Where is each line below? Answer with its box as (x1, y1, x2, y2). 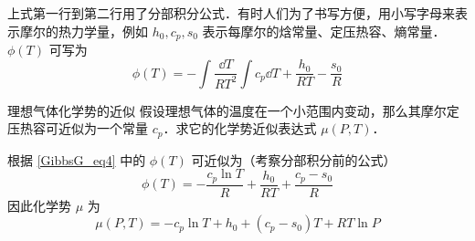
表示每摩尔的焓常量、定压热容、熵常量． (202, 21, 446, 40)
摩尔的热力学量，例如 (19, 21, 148, 40)
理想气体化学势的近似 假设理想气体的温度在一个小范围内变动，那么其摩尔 (7, 100, 447, 120)
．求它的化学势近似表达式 (163, 119, 317, 138)
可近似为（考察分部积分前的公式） (191, 150, 396, 169)
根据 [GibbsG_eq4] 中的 (7, 150, 146, 169)
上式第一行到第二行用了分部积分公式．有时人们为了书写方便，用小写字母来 (7, 4, 455, 22)
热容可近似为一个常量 (19, 119, 148, 138)
